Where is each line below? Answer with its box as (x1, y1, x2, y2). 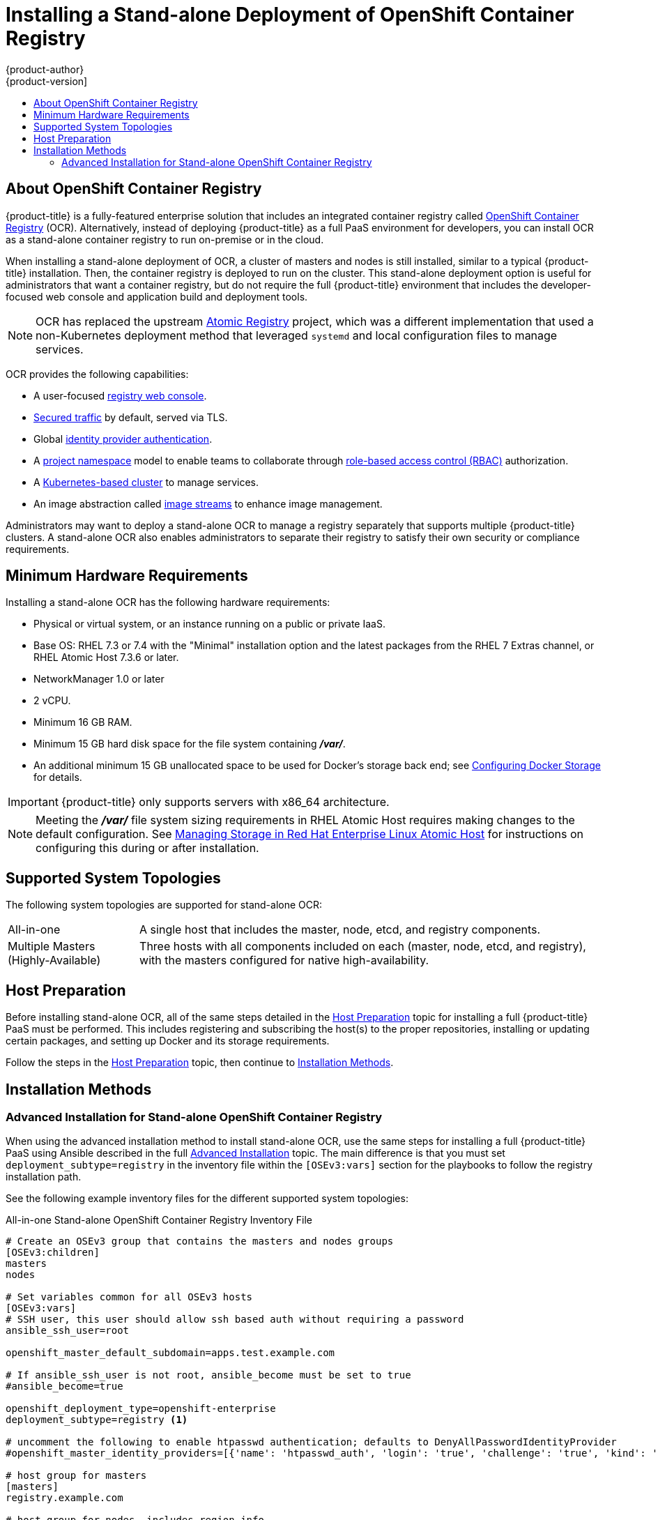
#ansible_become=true (6, 1381, 123, 1392)
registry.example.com (6, 1492, 123, 1504)
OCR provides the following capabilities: (6, 367, 189, 380)
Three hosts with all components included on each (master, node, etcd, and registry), (139, 939, 586, 954)
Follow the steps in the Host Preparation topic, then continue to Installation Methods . (6, 1056, 394, 1069)
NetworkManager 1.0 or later (33, 673, 164, 685)
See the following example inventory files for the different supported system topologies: (6, 1192, 408, 1205)
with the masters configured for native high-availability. (139, 953, 429, 968)
